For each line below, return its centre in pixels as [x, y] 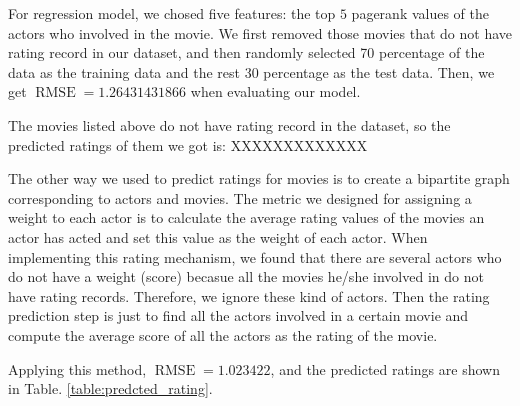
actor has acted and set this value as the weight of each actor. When [218, 236]
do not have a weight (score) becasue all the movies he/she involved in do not [246, 276]
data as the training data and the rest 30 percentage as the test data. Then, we [251, 71]
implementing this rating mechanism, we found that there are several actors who [255, 256]
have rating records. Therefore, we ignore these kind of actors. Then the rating [249, 295]
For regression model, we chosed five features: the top [172, 13]
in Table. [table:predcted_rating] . [110, 388]
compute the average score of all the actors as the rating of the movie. [223, 334]
